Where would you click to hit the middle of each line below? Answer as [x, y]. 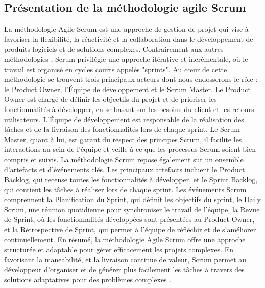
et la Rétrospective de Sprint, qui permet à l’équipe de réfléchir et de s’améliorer [130, 229]
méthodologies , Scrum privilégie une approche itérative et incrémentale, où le [126, 59]
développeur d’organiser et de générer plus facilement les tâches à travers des [124, 269]
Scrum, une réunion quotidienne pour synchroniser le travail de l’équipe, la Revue [132, 209]
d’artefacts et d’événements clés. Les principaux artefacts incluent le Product [125, 169]
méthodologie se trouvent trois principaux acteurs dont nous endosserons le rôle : [131, 79]
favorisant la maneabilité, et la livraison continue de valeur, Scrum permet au [125, 259]
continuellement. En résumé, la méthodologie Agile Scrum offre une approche [125, 239]
